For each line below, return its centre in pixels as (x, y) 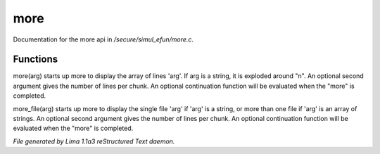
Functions (36, 59)
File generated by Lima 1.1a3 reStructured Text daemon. (94, 141)
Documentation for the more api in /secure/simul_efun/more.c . (103, 39)
